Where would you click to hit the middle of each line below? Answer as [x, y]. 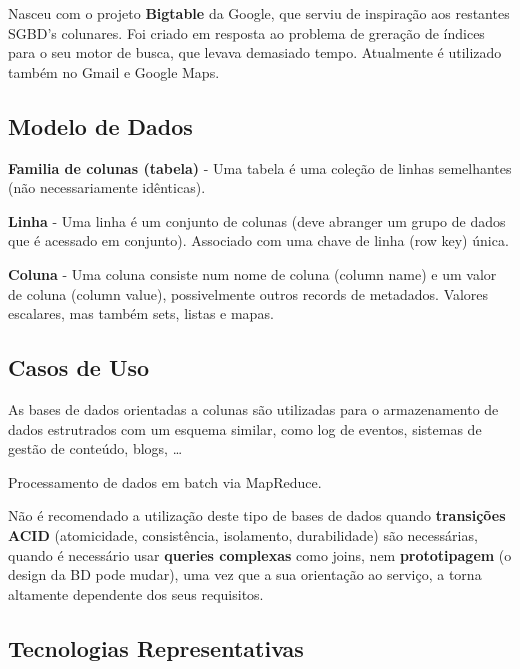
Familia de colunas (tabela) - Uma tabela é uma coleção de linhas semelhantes [260, 167]
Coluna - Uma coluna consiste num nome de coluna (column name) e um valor [252, 273]
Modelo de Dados [100, 125]
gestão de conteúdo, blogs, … [95, 448]
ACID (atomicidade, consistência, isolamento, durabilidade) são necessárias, [243, 534]
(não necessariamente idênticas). [107, 187]
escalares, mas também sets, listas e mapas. [141, 313]
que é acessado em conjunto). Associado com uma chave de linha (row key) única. [258, 240]
